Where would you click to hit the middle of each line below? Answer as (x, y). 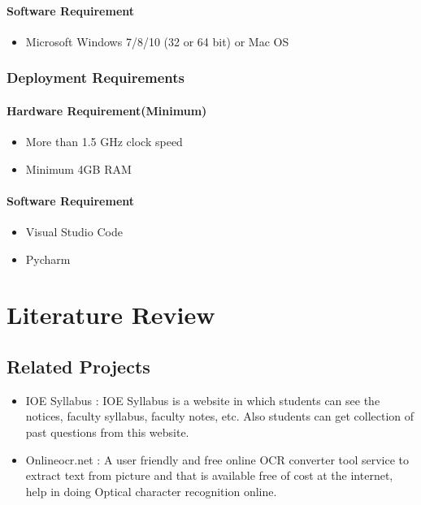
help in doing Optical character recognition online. (151, 491)
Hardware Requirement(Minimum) (107, 110)
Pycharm (48, 259)
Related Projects (78, 366)
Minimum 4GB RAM (78, 168)
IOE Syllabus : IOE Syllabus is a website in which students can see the (203, 400)
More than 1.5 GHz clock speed (104, 142)
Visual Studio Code (74, 232)
